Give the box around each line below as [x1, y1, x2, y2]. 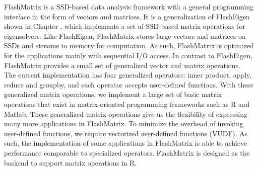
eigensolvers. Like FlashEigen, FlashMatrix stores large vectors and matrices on [4, 30, 246, 41]
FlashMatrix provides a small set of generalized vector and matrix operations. [4, 60, 241, 70]
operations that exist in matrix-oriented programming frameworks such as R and [4, 98, 250, 109]
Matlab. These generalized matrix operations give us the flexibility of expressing [4, 108, 248, 119]
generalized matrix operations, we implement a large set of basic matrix [4, 89, 222, 99]
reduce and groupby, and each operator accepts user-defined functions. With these [4, 79, 254, 89]
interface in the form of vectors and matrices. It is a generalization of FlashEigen [4, 11, 250, 21]
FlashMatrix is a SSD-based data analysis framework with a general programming [4, 1, 254, 11]
